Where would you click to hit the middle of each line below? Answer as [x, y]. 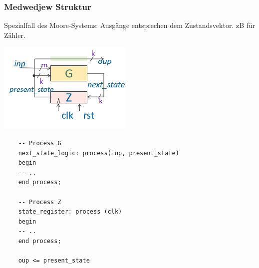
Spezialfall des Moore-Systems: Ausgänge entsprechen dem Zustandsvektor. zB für [130, 25]
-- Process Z [40, 202]
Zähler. [15, 35]
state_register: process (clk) [70, 212]
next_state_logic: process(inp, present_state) [99, 153]
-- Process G [40, 143]
